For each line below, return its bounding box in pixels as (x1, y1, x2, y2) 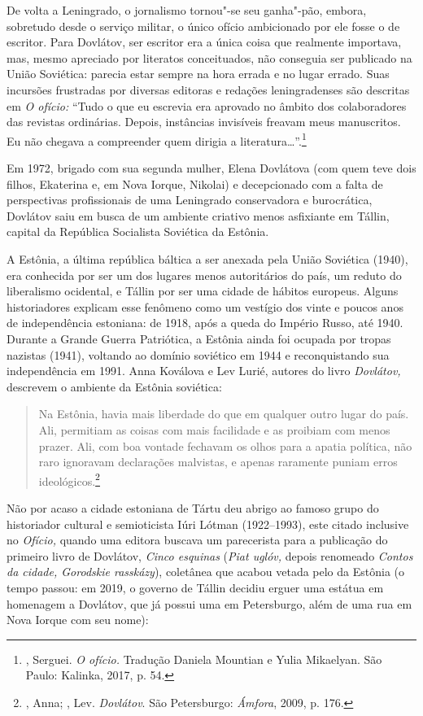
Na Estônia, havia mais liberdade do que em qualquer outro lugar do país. (38, 405, 409, 422)
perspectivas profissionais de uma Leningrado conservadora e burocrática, (7, 191, 373, 208)
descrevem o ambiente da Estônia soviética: (7, 378, 222, 395)
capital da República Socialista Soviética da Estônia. (7, 223, 269, 240)
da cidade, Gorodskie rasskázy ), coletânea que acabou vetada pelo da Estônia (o (7, 563, 404, 580)
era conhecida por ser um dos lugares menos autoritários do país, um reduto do (7, 266, 402, 283)
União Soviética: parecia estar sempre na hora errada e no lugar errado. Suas (7, 65, 390, 82)
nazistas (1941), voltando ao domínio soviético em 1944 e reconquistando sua (7, 346, 390, 363)
